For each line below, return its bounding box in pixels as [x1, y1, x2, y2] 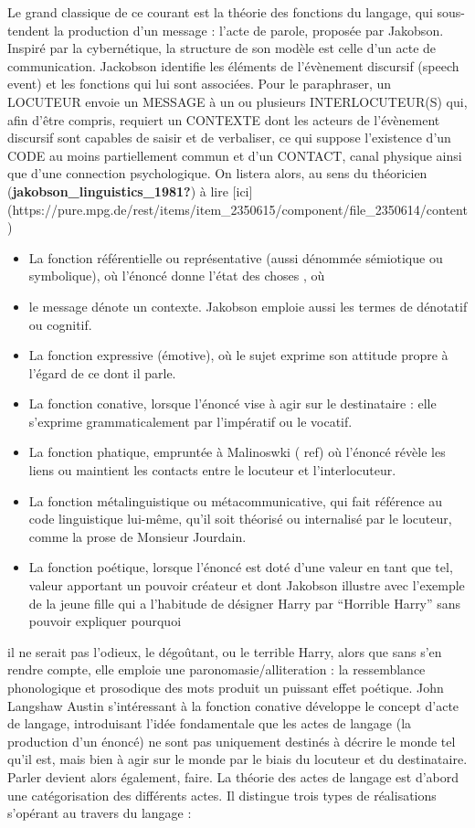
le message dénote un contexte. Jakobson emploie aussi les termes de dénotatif [28, 296, 468, 315]
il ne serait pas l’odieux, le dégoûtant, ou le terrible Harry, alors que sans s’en [7, 642, 442, 661]
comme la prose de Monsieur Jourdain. [28, 526, 247, 546]
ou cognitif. [28, 314, 92, 334]
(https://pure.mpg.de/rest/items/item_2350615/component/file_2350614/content [7, 199, 468, 218]
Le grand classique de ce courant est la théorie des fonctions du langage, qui [7, 3, 433, 21]
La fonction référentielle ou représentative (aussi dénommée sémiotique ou [28, 248, 443, 267]
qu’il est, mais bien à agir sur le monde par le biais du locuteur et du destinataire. [7, 749, 468, 769]
